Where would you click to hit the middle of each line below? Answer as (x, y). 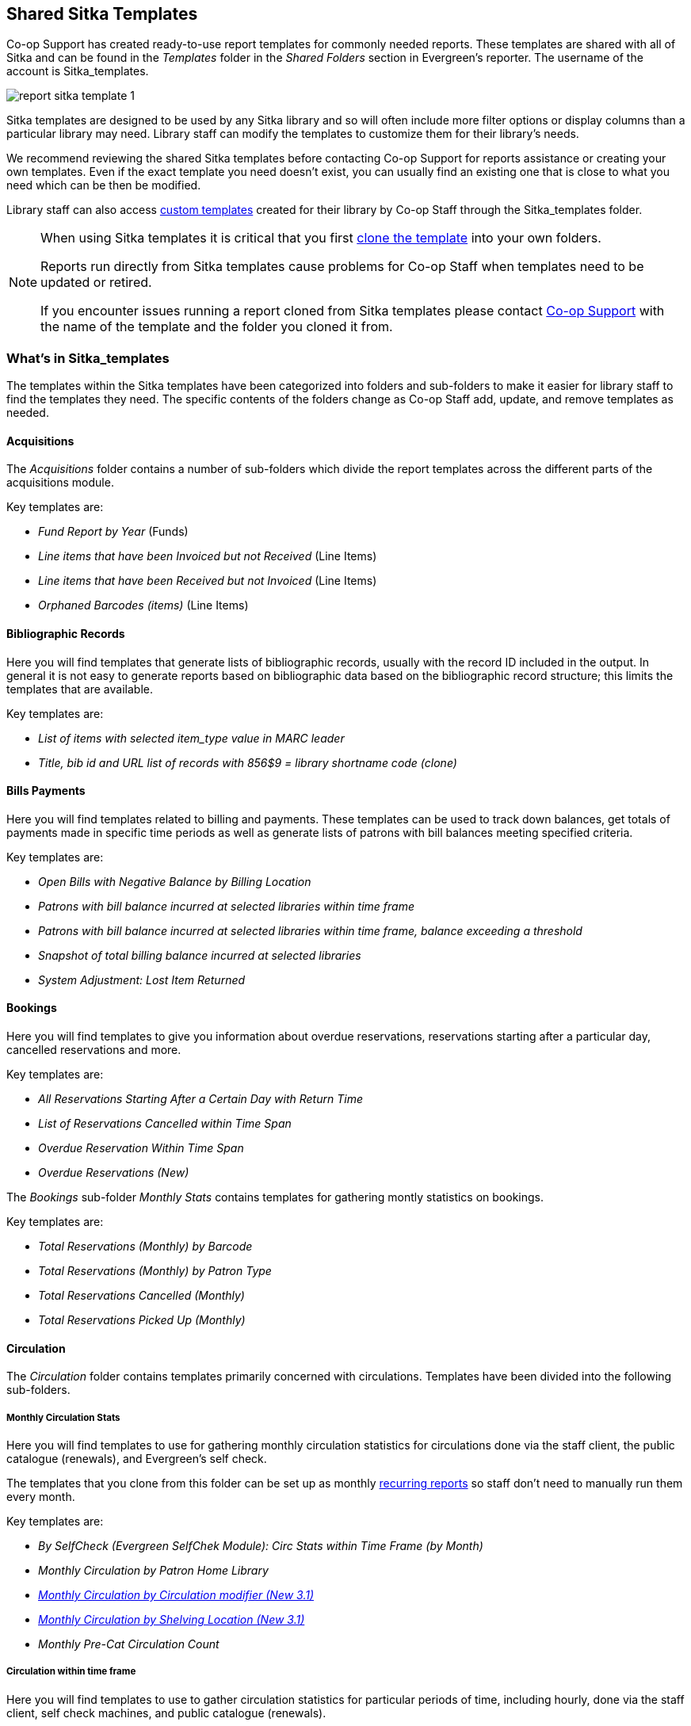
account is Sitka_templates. (78, 71)
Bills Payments (46, 791)
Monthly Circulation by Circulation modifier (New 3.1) (176, 1595)
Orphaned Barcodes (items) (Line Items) (143, 605)
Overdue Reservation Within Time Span (141, 1148)
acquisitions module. (60, 483)
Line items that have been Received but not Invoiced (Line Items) (208, 581)
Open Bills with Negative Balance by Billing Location (175, 881)
